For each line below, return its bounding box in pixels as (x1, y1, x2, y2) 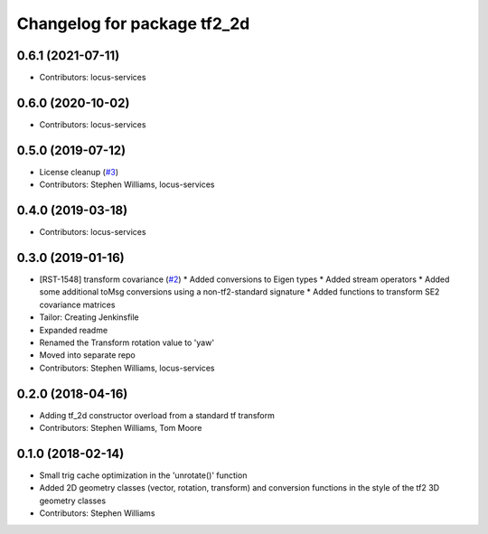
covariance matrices (39, 299, 116, 310)
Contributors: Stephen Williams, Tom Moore (39, 423, 202, 434)
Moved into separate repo (39, 350, 136, 361)
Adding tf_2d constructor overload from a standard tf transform (39, 409, 275, 420)
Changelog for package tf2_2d (16, 14, 250, 33)
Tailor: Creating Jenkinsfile (39, 312, 139, 323)
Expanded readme (39, 324, 108, 335)
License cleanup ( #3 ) (39, 166, 119, 177)
